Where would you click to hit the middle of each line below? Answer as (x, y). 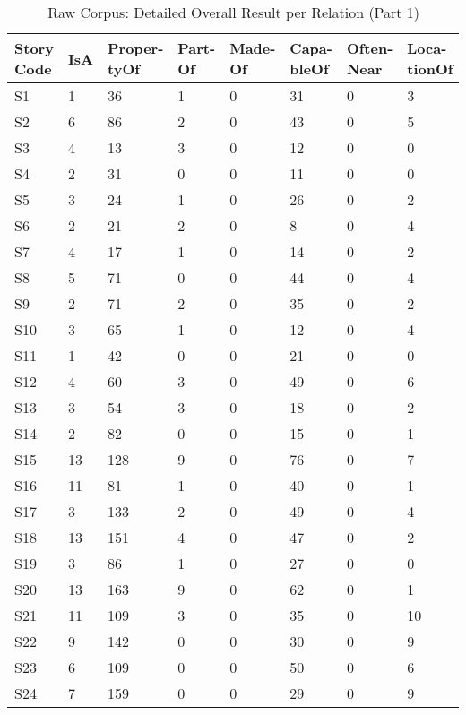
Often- (370, 48)
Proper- (136, 48)
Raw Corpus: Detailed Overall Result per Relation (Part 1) (234, 12)
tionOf (430, 69)
